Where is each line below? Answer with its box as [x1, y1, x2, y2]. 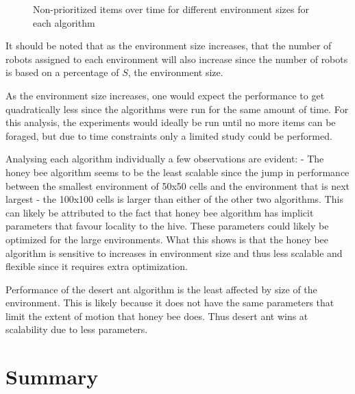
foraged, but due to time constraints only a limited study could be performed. [5, 128, 332, 143]
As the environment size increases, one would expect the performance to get [5, 88, 325, 102]
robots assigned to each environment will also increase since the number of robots [5, 51, 348, 66]
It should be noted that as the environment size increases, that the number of [5, 38, 332, 53]
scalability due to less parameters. [5, 322, 148, 336]
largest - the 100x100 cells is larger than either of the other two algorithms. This [5, 192, 343, 206]
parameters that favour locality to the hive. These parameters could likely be [5, 219, 329, 233]
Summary [5, 362, 99, 391]
